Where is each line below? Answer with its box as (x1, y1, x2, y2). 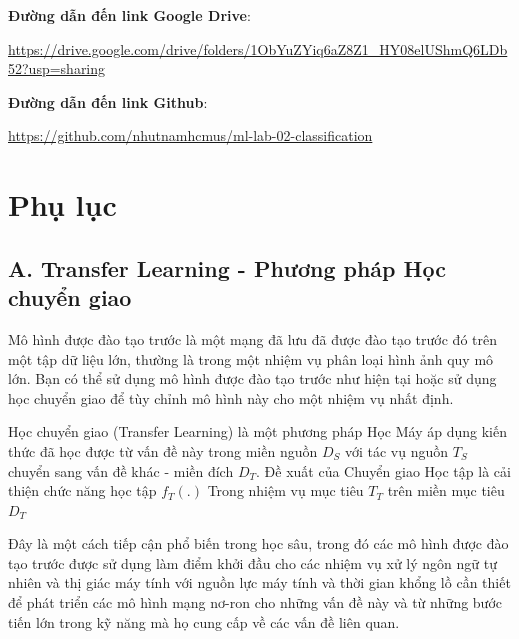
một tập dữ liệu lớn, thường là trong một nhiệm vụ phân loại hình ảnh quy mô (8, 348, 494, 369)
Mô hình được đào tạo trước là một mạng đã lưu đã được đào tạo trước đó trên (8, 328, 497, 349)
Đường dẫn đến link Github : (8, 91, 208, 112)
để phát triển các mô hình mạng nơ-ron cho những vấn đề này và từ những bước (8, 592, 503, 613)
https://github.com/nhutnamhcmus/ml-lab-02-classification (8, 125, 373, 146)
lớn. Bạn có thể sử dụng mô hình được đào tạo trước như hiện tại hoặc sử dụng (8, 368, 497, 389)
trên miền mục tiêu (387, 480, 505, 501)
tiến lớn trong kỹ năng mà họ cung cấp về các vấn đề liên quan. (8, 611, 400, 632)
